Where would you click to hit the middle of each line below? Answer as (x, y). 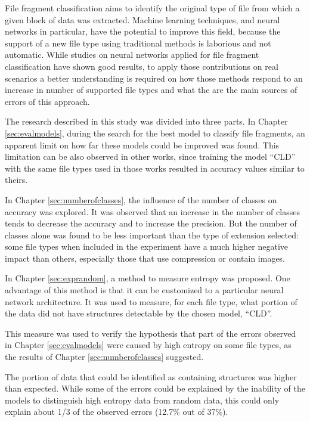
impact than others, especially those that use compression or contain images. (145, 258)
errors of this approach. (47, 101)
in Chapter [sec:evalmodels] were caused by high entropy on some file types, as (148, 345)
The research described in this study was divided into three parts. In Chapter (146, 121)
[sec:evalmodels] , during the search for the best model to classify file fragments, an (155, 133)
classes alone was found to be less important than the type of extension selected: (152, 235)
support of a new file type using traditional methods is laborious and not (138, 43)
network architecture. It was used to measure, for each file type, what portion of (151, 301)
